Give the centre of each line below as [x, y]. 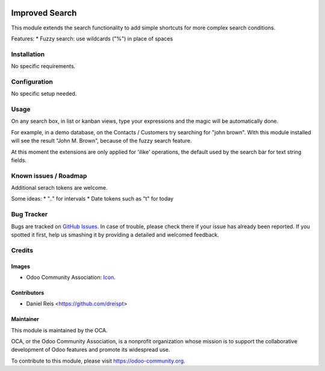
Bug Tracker [29, 214]
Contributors [28, 293]
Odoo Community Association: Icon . [71, 277]
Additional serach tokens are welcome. [59, 188]
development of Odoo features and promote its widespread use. [91, 350]
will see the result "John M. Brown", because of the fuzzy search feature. [101, 141]
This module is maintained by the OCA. [59, 330]
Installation [28, 54]
